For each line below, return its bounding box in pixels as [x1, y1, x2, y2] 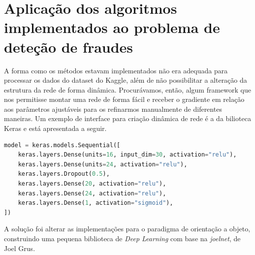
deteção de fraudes [4, 36, 133, 57]
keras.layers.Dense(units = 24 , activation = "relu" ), [18, 160, 188, 168]
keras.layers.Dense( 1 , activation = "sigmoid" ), [18, 199, 173, 207]
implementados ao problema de [4, 17, 220, 37]
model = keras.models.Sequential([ [4, 141, 121, 149]
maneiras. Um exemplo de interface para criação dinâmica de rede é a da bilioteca [4, 113, 251, 124]
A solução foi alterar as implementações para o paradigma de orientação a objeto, [4, 223, 251, 234]
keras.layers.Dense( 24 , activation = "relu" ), [18, 190, 166, 197]
